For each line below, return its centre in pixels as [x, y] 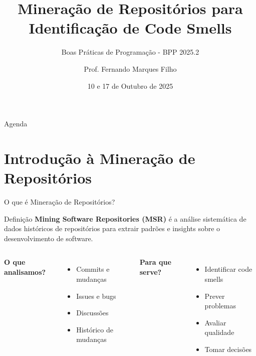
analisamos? [25, 272]
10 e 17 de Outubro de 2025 [130, 85]
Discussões [92, 313]
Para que [155, 262]
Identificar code [228, 269]
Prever [215, 296]
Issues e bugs [96, 296]
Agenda [16, 124]
